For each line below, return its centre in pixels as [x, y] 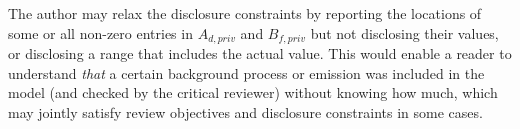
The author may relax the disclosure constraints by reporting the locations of [245, 13]
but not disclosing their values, [404, 32]
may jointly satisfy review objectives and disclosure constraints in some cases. [245, 111]
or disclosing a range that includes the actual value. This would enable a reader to [260, 53]
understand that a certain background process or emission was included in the [246, 72]
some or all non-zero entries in [100, 32]
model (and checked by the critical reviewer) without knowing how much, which [253, 92]
